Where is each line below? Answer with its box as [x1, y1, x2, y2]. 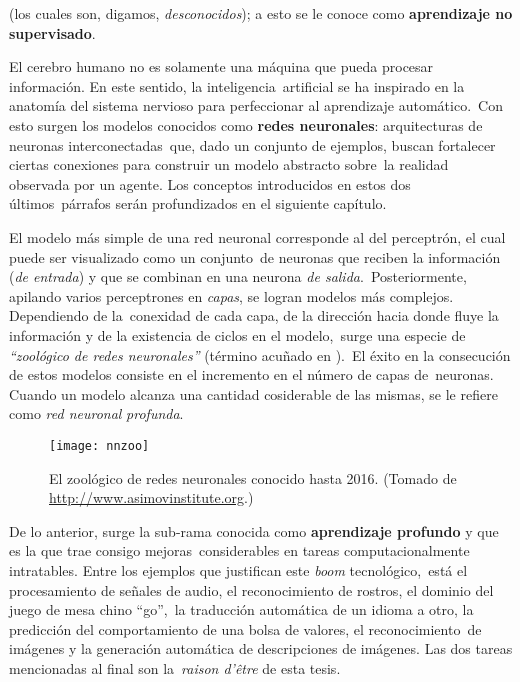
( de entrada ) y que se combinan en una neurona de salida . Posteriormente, [9, 266, 467, 287]
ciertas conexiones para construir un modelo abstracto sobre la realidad [9, 154, 449, 175]
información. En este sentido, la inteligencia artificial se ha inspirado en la [9, 75, 465, 96]
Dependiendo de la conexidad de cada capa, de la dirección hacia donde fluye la [9, 305, 499, 326]
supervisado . [9, 22, 96, 43]
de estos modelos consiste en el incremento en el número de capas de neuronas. [9, 364, 494, 385]
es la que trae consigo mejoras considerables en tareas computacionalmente [9, 540, 470, 561]
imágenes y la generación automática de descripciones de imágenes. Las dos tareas [9, 638, 513, 659]
